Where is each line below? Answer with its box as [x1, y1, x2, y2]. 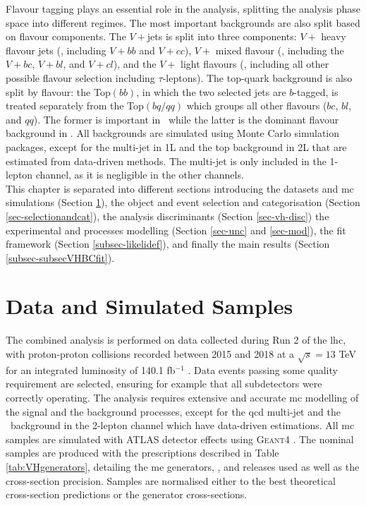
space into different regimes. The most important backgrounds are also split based [6, 15, 360, 30]
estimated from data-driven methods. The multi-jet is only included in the [6, 153, 327, 168]
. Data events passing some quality [188, 362, 338, 377]
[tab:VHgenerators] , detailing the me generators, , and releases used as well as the [6, 459, 360, 474]
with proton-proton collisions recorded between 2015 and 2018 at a [6, 347, 295, 361]
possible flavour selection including [6, 70, 155, 85]
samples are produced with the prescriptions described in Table [6, 445, 279, 460]
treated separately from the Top [6, 98, 144, 113]
